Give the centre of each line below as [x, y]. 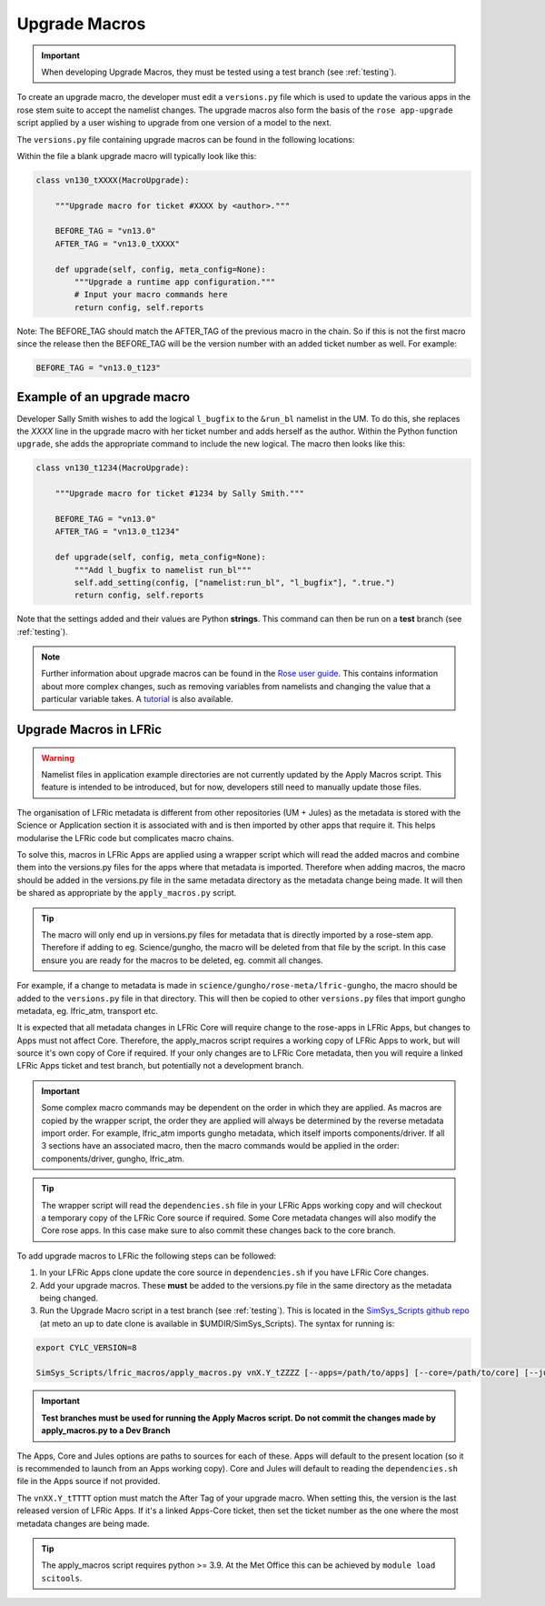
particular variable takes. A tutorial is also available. [137, 699]
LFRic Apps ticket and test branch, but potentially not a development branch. [160, 1066]
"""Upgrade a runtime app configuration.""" [175, 282]
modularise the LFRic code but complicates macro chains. [125, 838]
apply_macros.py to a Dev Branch [106, 1430]
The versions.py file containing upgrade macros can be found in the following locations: [186, 139]
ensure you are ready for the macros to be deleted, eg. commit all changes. [182, 960]
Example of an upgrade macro [104, 397]
